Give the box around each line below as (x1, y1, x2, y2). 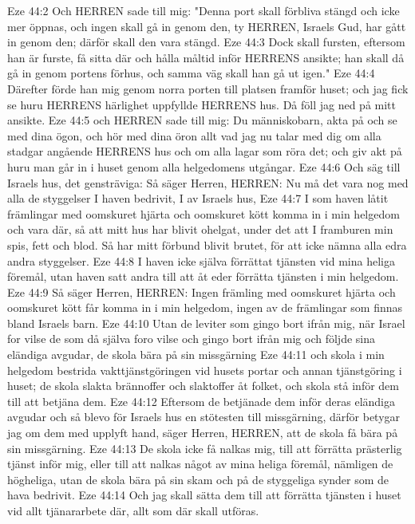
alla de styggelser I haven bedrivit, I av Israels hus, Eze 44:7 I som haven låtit (7, 190, 389, 207)
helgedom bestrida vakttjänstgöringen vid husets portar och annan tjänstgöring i (7, 361, 402, 378)
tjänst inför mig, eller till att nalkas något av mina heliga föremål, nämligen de (7, 455, 393, 472)
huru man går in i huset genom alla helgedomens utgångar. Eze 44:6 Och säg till (7, 158, 401, 175)
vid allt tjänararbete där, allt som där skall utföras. (7, 502, 259, 518)
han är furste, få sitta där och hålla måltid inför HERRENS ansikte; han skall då (7, 49, 405, 65)
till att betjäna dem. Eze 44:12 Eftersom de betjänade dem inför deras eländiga (7, 392, 396, 409)
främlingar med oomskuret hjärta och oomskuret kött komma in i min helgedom (7, 205, 400, 222)
